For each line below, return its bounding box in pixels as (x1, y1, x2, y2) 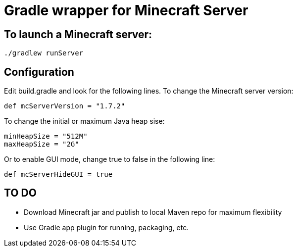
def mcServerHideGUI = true (4, 170, 113, 179)
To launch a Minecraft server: (4, 28, 152, 41)
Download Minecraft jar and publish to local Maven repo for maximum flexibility (24, 207, 282, 216)
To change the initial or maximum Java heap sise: (4, 117, 165, 126)
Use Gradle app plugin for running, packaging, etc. (24, 223, 189, 232)
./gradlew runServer (4, 49, 84, 57)
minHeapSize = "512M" (4, 132, 88, 141)
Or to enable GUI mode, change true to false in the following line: (4, 155, 215, 164)
